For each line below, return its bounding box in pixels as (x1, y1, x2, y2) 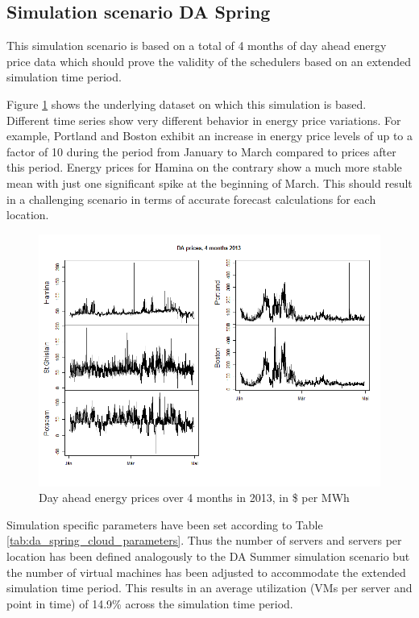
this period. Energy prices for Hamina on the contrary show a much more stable (6, 159, 402, 176)
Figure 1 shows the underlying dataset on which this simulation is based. (6, 95, 367, 112)
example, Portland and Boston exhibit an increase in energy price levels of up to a (6, 127, 413, 144)
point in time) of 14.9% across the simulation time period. (6, 595, 293, 612)
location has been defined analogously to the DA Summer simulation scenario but (6, 548, 410, 565)
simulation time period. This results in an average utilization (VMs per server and (6, 579, 413, 596)
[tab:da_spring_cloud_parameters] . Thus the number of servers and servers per (6, 532, 402, 549)
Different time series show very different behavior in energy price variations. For (6, 111, 401, 128)
